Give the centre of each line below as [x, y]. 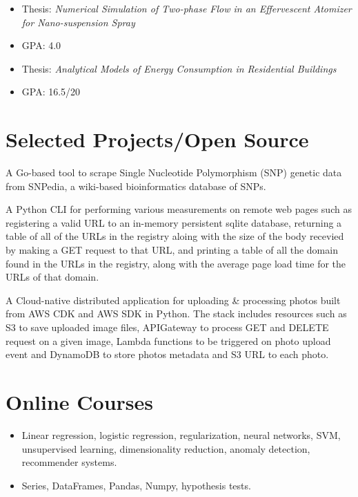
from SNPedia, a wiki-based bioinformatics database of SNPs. [136, 186]
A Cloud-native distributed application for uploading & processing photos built [173, 300]
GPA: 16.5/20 [51, 92]
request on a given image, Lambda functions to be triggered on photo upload [168, 340]
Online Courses [80, 402]
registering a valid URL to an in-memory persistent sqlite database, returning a [174, 222]
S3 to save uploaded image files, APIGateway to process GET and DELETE [167, 327]
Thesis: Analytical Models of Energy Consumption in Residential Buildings [179, 68]
